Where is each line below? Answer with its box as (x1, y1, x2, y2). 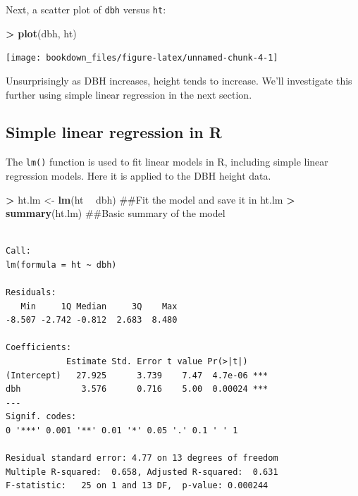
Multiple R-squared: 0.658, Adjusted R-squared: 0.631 (6, 466, 278, 477)
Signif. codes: (6, 411, 77, 422)
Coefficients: (6, 342, 72, 353)
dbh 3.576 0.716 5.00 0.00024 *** (6, 384, 268, 395)
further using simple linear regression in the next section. (6, 87, 252, 101)
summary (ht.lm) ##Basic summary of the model (6, 206, 226, 221)
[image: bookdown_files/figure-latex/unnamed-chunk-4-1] (6, 53, 278, 63)
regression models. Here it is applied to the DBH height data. (6, 168, 271, 182)
